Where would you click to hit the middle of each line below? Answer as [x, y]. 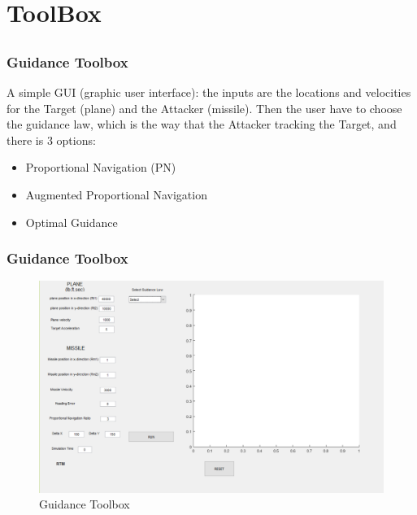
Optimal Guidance [72, 222]
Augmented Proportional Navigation [116, 195]
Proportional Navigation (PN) [101, 167]
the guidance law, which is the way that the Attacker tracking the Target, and [202, 124]
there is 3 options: [51, 140]
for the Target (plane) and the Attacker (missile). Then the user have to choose [204, 108]
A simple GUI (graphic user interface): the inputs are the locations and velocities [209, 92]
